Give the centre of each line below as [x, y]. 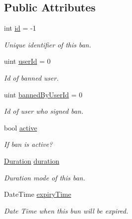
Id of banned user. [31, 77]
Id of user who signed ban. [44, 111]
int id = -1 [20, 28]
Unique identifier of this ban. [48, 44]
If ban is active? [28, 144]
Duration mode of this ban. [45, 177]
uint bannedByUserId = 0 [43, 94]
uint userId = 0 [27, 61]
